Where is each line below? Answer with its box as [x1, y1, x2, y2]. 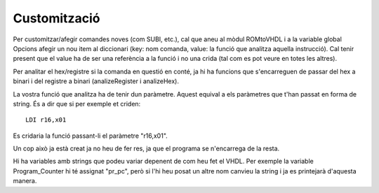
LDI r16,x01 [25, 116, 67, 124]
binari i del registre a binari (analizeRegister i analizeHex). [13, 77, 179, 85]
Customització [13, 10, 100, 26]
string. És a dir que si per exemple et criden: [13, 99, 141, 108]
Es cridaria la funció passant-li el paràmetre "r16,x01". [13, 131, 168, 140]
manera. [13, 177, 37, 185]
